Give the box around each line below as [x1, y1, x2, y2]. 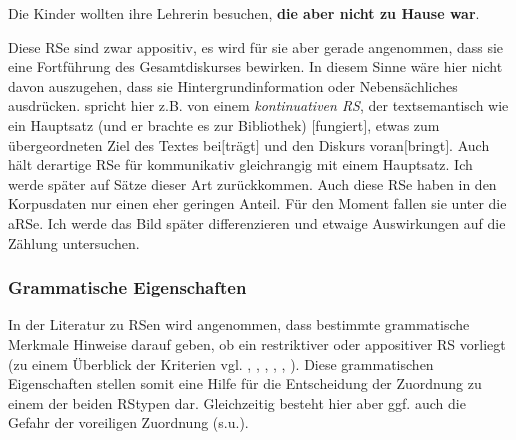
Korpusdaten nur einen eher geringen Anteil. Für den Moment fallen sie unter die [8, 193, 507, 214]
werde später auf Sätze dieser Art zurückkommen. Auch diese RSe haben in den [8, 173, 497, 194]
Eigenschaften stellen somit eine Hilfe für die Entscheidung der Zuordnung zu [8, 373, 482, 394]
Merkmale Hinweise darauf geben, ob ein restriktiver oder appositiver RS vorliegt [8, 333, 506, 354]
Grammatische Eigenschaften [8, 275, 247, 300]
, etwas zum [367, 114, 440, 135]
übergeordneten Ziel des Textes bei [8, 134, 222, 155]
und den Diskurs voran [264, 134, 404, 155]
